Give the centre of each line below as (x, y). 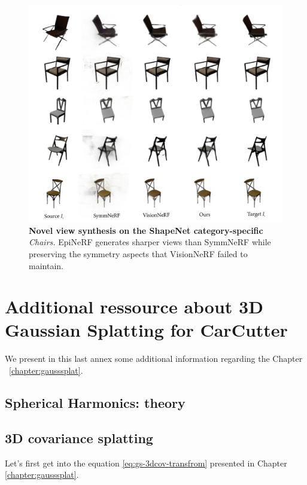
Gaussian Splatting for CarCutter (146, 330)
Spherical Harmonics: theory (95, 402)
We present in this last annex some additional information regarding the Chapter (154, 359)
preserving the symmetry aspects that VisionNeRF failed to (138, 253)
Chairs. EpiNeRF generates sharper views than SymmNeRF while (150, 242)
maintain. (46, 265)
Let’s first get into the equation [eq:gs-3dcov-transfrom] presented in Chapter (146, 463)
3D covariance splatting (79, 437)
